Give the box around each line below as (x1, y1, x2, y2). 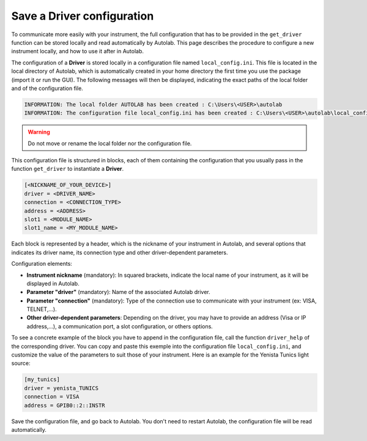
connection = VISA (24, 393, 80, 401)
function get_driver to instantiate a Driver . (11, 165, 124, 173)
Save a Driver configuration (11, 9, 154, 23)
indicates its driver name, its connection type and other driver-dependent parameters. (11, 249, 229, 256)
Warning (28, 129, 50, 136)
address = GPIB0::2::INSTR (24, 402, 105, 409)
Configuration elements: (11, 260, 73, 268)
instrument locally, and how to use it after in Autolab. (11, 48, 144, 55)
